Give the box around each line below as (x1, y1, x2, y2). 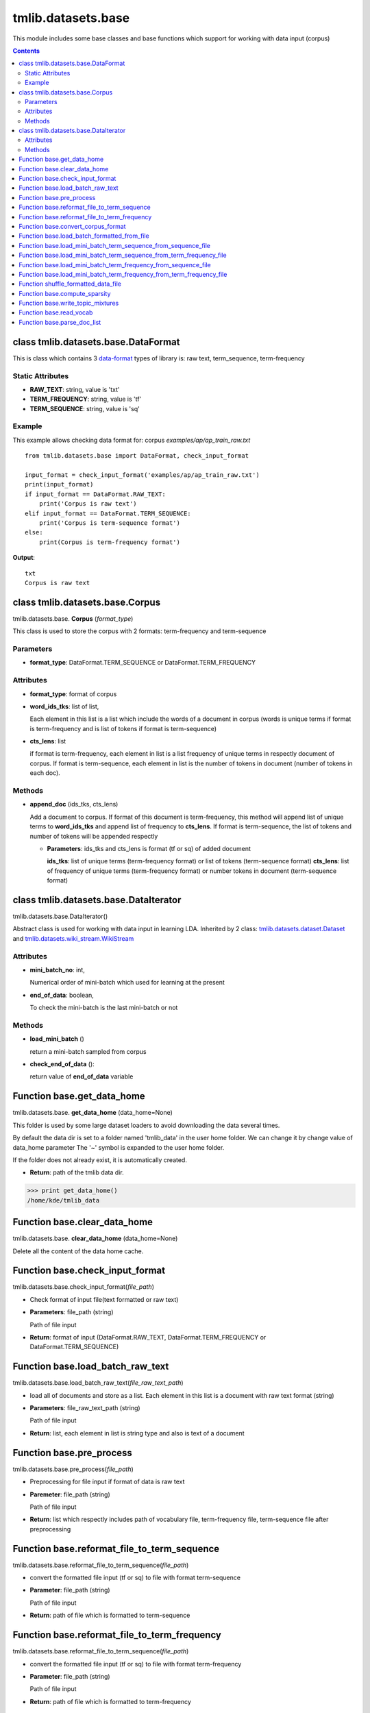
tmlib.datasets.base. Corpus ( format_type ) (12, 614, 134, 623)
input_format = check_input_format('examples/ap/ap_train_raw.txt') (25, 471, 260, 479)
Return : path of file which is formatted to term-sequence (29, 1611, 190, 1620)
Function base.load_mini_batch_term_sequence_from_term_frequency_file (18, 251, 227, 260)
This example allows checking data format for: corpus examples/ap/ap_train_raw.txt (12, 436, 251, 444)
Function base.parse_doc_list (18, 318, 101, 326)
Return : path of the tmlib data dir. (29, 1168, 124, 1176)
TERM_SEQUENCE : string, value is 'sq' (29, 404, 140, 412)
